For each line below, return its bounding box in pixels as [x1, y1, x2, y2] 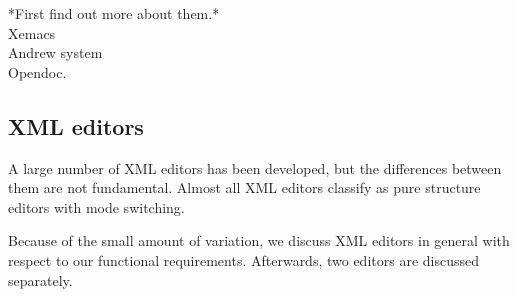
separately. [8, 269, 73, 290]
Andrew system [8, 42, 103, 63]
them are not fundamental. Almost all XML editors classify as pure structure [8, 177, 481, 198]
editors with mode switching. [8, 196, 185, 217]
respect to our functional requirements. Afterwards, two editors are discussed [8, 249, 480, 270]
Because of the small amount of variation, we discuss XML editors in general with [8, 230, 510, 251]
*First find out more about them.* [8, 3, 220, 23]
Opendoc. [8, 61, 67, 82]
